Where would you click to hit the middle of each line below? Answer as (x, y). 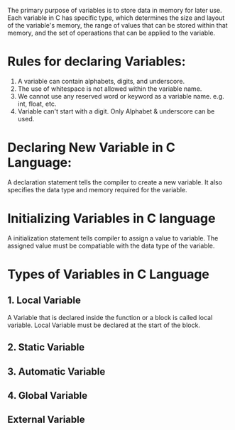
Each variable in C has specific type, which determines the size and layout (116, 18)
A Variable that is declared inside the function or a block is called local (110, 317)
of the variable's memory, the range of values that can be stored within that (118, 25)
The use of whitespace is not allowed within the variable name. (110, 89)
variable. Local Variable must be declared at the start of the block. (104, 325)
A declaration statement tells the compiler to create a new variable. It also (115, 182)
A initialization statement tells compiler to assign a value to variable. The (113, 238)
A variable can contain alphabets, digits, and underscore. (101, 81)
